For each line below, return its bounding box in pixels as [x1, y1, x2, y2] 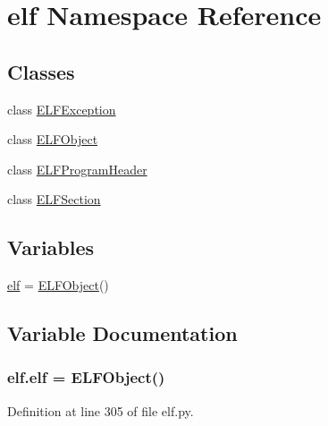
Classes [7, 57, 75, 85]
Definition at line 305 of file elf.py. [7, 401, 194, 420]
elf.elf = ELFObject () [7, 366, 165, 388]
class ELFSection [7, 190, 101, 209]
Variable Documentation [7, 319, 238, 347]
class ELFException [7, 99, 116, 118]
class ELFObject [7, 130, 98, 149]
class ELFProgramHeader [7, 159, 147, 178]
